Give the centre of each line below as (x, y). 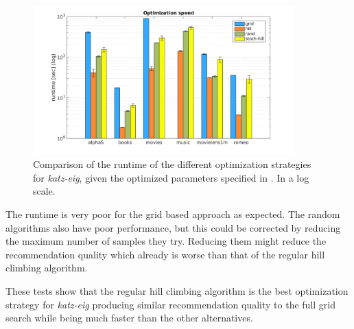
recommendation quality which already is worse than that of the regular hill (165, 254)
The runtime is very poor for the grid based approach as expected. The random (173, 214)
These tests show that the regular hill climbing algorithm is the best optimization (177, 290)
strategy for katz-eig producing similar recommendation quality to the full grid (171, 304)
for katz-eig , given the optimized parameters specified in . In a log (171, 177)
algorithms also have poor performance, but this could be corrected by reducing (173, 227)
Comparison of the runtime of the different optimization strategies (172, 164)
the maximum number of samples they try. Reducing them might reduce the (166, 241)
